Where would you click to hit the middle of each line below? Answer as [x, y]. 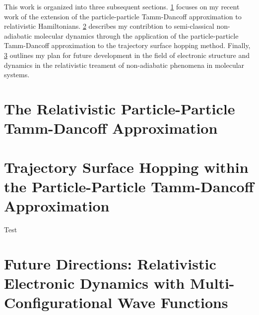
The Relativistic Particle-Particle [120, 108]
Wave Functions [173, 302]
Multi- [212, 283]
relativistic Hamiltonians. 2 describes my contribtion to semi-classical [109, 26]
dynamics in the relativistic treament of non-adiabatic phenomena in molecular [124, 65]
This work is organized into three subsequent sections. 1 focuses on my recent [122, 6]
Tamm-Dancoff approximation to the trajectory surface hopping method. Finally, [127, 45]
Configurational [58, 302]
